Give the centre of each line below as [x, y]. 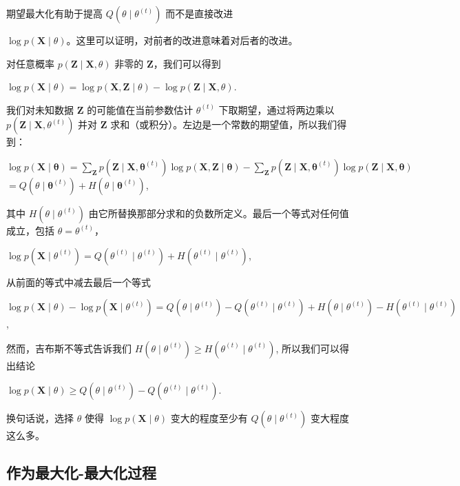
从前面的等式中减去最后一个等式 [79, 282]
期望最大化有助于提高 [54, 13]
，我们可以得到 [187, 63]
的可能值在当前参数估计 [140, 109]
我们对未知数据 [40, 109]
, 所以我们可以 [308, 348]
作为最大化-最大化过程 [82, 473]
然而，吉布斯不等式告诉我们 [69, 348]
